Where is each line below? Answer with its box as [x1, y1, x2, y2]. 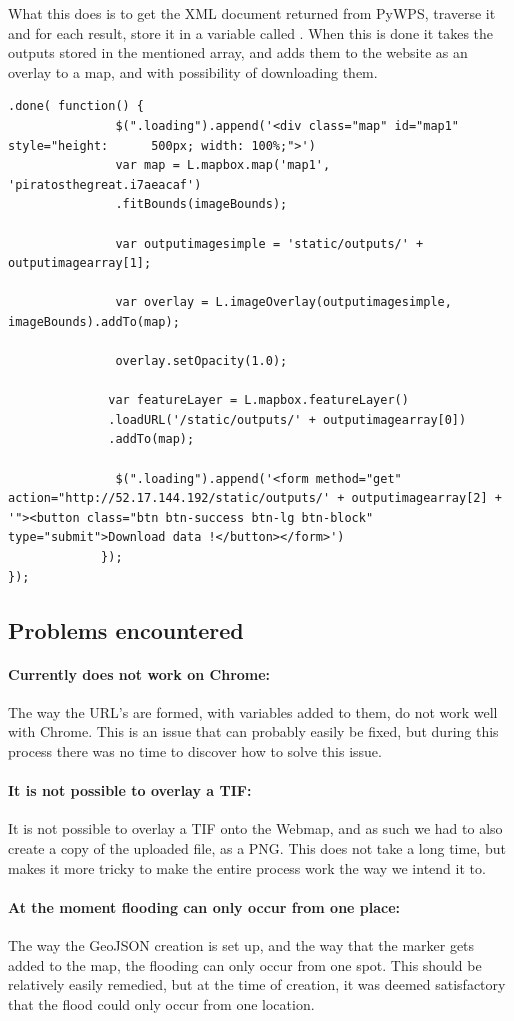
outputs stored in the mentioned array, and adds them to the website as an [8, 42, 468, 63]
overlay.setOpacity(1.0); [115, 354, 288, 369]
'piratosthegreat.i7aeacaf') [8, 177, 202, 192]
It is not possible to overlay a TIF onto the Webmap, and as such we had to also [8, 818, 503, 839]
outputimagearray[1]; [8, 256, 152, 271]
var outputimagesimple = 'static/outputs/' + [115, 236, 424, 251]
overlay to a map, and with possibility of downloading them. [8, 61, 378, 82]
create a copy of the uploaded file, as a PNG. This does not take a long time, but [8, 837, 506, 858]
